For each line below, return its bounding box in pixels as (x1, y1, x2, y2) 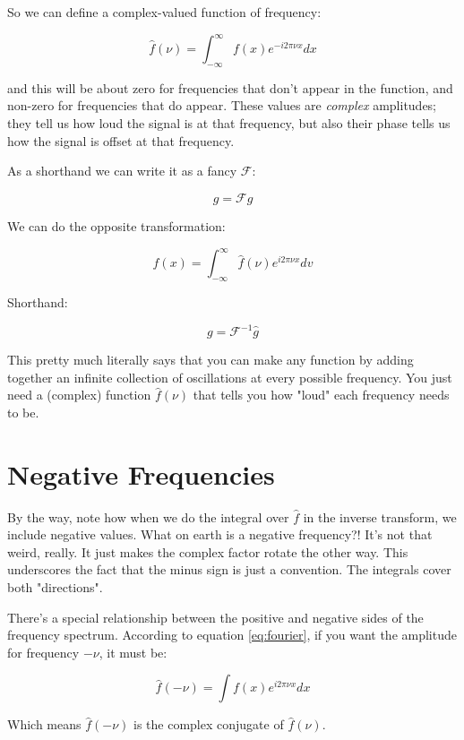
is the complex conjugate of (133, 715, 284, 734)
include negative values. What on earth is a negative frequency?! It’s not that (7, 525, 433, 544)
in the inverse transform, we (303, 507, 457, 526)
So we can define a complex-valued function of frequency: (7, 3, 322, 21)
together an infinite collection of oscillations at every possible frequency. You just (7, 367, 452, 386)
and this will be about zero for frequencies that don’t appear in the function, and (7, 78, 453, 97)
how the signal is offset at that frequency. (7, 131, 235, 150)
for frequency (7, 642, 80, 661)
